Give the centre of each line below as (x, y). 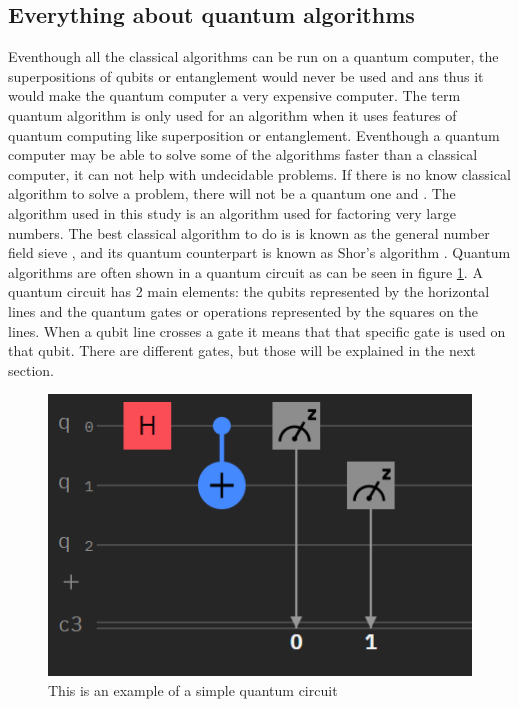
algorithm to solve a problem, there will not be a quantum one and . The (232, 193)
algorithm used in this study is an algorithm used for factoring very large (232, 212)
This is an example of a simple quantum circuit (193, 689)
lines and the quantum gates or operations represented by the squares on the (243, 310)
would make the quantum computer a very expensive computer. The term (234, 95)
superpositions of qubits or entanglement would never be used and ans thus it (246, 75)
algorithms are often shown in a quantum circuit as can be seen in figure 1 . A (245, 271)
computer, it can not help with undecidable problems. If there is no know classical (259, 173)
